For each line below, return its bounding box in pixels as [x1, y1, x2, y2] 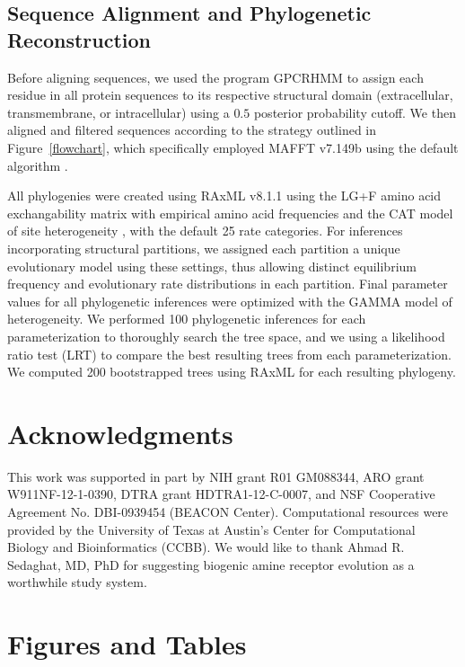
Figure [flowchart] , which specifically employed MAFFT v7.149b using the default [7, 138, 459, 156]
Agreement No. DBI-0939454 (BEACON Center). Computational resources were [7, 502, 449, 520]
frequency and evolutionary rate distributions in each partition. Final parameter [7, 274, 448, 293]
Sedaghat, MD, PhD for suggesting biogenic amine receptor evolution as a [7, 555, 415, 574]
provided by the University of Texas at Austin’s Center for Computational [7, 520, 416, 538]
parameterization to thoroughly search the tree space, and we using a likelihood [7, 326, 445, 345]
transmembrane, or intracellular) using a [7, 102, 230, 121]
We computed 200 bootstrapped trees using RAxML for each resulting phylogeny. [7, 362, 456, 381]
